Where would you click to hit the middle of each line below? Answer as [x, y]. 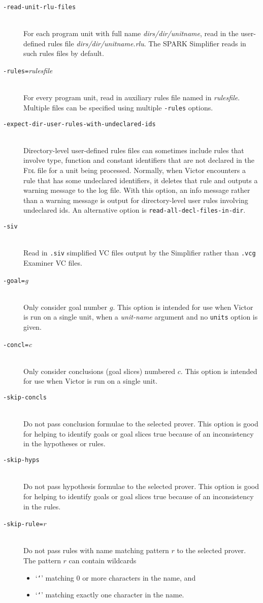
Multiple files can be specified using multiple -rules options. [118, 107]
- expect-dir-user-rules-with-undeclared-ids [79, 124]
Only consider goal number [65, 307]
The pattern [42, 560]
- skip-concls [25, 398]
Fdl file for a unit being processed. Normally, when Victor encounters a [135, 170]
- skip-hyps [21, 460]
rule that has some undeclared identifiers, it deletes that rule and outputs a [141, 180]
